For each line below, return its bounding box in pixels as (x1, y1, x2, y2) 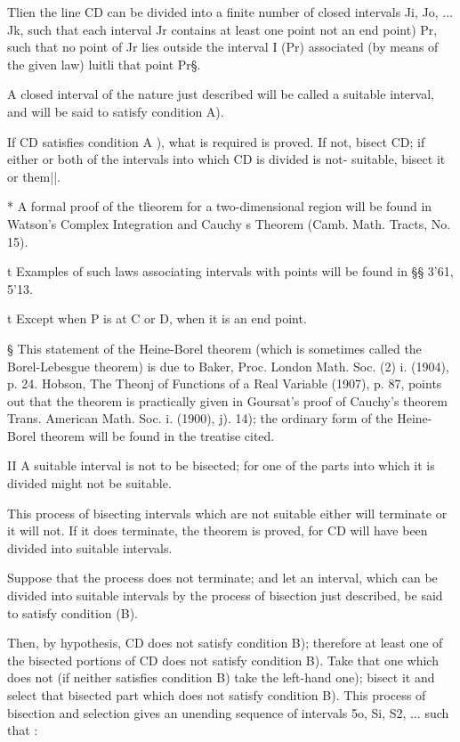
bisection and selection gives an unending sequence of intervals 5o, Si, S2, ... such (7, 703, 449, 722)
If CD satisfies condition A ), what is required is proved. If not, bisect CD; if (7, 132, 425, 151)
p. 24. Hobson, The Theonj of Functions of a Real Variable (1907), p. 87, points (7, 374, 442, 393)
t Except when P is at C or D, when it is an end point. (7, 309, 307, 328)
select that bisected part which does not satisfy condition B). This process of (7, 686, 426, 704)
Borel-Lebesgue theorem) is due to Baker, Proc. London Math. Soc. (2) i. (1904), (7, 356, 449, 375)
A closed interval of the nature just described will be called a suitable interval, (7, 85, 434, 103)
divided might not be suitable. (7, 474, 172, 493)
